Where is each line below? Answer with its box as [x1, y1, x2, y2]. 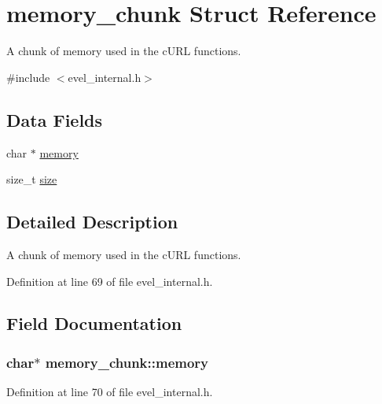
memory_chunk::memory [45, 352, 209, 372]
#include [6, 69, 50, 85]
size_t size [6, 171, 57, 187]
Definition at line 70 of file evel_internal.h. [6, 384, 213, 400]
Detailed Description [6, 209, 178, 234]
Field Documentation [6, 311, 182, 335]
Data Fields [6, 107, 103, 132]
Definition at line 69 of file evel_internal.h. [6, 272, 213, 289]
